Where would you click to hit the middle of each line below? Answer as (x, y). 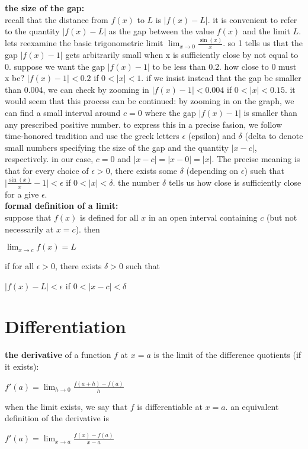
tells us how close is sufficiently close (235, 182)
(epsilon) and (212, 136)
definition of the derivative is (57, 418)
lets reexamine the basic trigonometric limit (84, 43)
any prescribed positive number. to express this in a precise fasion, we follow (144, 124)
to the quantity (32, 31)
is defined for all (109, 217)
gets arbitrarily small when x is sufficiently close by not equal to (182, 54)
